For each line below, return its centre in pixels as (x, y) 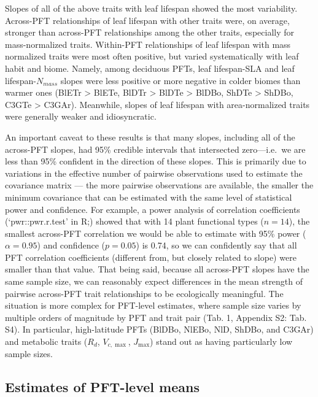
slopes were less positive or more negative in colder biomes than (180, 80)
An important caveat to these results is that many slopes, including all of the (150, 137)
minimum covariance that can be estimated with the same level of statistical (149, 197)
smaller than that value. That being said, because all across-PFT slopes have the (157, 269)
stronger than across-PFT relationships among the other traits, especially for (149, 32)
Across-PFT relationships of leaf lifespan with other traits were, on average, (147, 20)
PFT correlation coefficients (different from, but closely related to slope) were (151, 257)
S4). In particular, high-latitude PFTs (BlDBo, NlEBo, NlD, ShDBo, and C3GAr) (159, 329)
